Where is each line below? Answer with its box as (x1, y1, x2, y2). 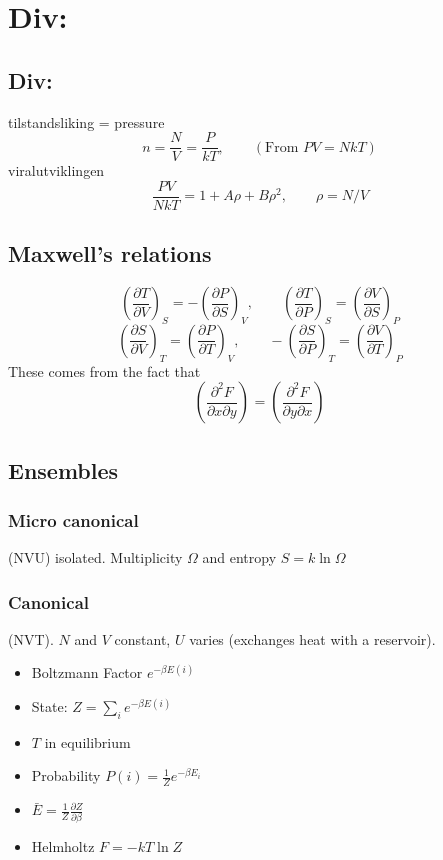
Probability (31, 765, 101, 786)
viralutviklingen (8, 160, 105, 181)
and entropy (202, 547, 277, 568)
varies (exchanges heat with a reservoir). (189, 628, 436, 649)
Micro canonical (8, 507, 139, 532)
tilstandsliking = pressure (8, 111, 165, 132)
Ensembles (8, 455, 119, 486)
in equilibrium (44, 731, 131, 752)
